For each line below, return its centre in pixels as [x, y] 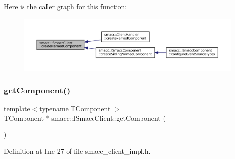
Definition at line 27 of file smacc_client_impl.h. [77, 150]
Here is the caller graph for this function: [66, 6]
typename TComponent [75, 108]
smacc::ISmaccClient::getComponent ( [108, 118]
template [17, 108]
